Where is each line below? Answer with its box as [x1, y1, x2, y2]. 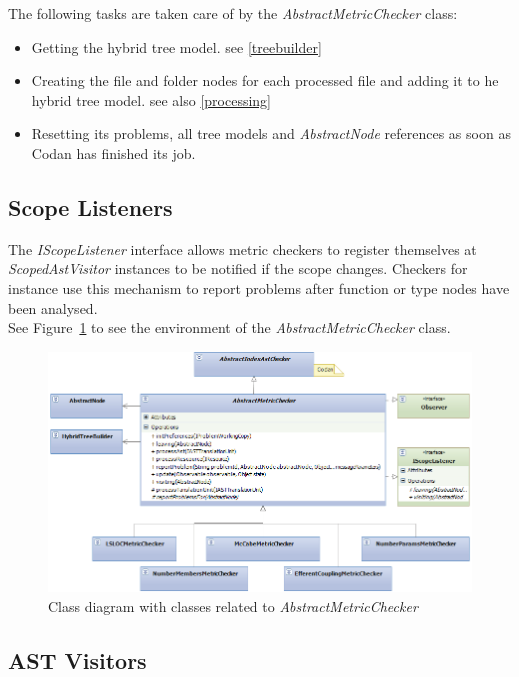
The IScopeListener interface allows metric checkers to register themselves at [8, 238, 477, 259]
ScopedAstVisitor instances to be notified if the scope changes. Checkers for [8, 258, 468, 279]
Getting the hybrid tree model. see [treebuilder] [31, 36, 322, 57]
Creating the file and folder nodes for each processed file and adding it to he [31, 70, 499, 91]
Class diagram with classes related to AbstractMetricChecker [48, 595, 418, 616]
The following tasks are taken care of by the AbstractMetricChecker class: [8, 3, 458, 23]
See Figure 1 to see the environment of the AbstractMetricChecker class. [8, 317, 451, 338]
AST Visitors [8, 644, 147, 675]
